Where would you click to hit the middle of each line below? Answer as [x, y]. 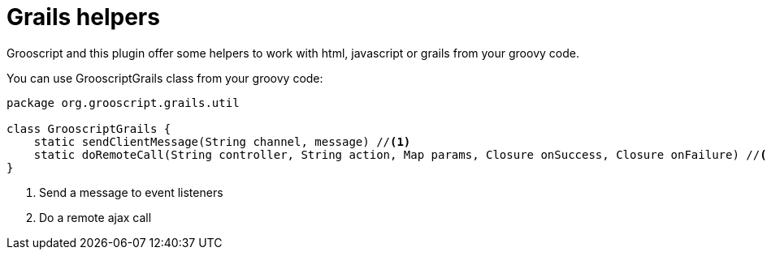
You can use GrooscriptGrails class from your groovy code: [165, 78]
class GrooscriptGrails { [89, 128]
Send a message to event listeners [131, 192]
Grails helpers [83, 17]
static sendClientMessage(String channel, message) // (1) [222, 141]
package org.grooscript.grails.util [123, 102]
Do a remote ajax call [95, 217]
